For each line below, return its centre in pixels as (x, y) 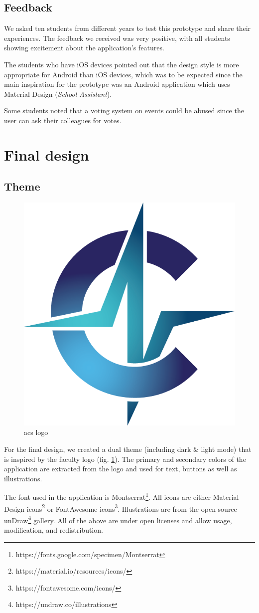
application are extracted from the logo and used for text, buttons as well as (121, 469)
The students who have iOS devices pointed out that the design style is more (122, 64)
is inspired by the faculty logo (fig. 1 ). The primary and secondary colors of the (125, 459)
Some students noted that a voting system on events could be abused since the (124, 110)
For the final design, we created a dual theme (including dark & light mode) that (128, 449)
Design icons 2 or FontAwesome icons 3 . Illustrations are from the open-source (121, 508)
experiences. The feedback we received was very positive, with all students (117, 38)
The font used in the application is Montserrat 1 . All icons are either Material (122, 496)
